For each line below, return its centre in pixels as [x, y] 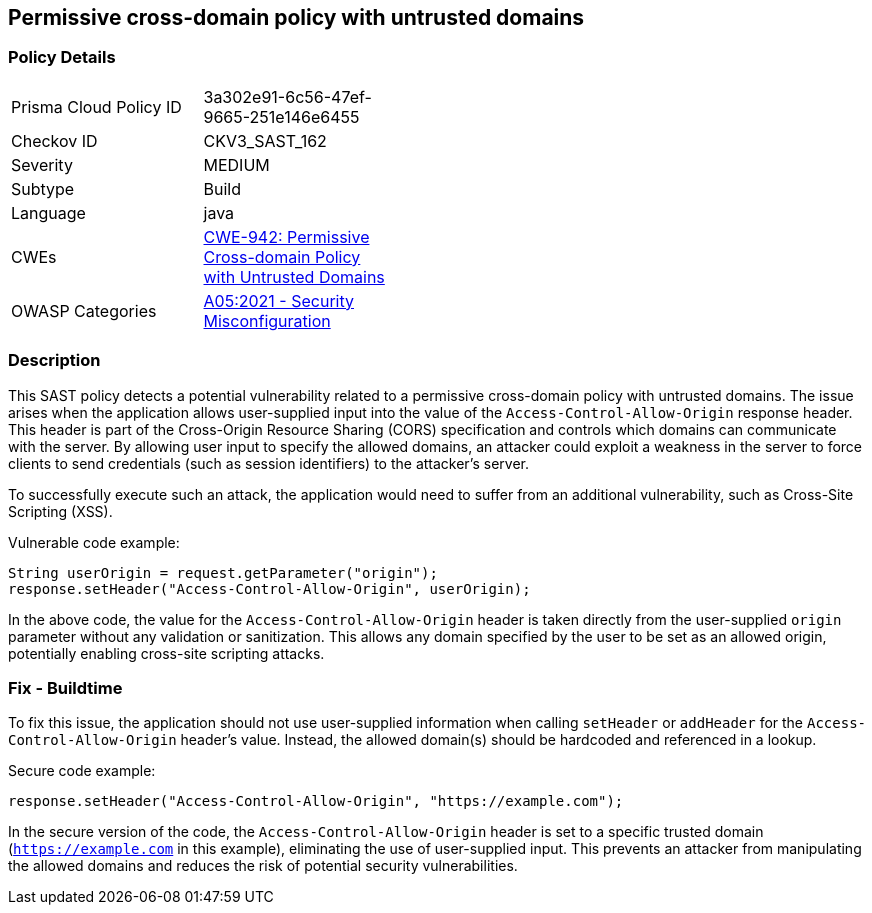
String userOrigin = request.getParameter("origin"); [223, 572]
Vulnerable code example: [94, 542]
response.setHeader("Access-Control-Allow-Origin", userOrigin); [269, 588]
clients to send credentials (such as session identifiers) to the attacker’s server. [268, 463]
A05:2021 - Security [278, 300]
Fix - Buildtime [65, 687]
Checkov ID [54, 140]
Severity [42, 164]
